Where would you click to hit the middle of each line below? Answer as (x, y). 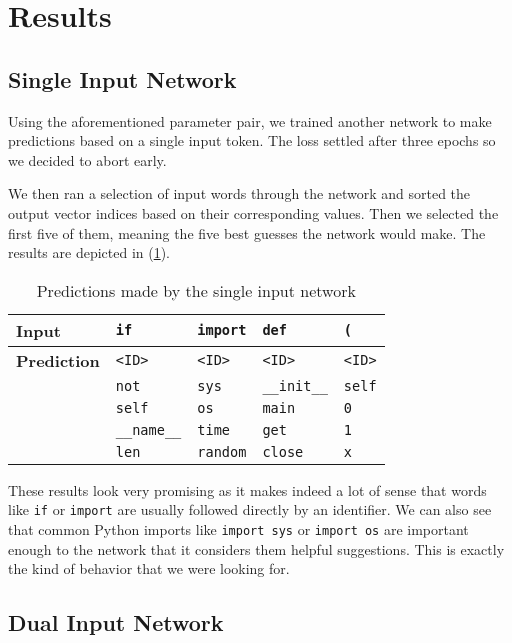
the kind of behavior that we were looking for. (149, 568)
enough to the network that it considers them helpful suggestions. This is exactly (256, 548)
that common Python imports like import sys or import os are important (238, 528)
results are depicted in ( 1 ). (89, 252)
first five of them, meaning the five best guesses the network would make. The (247, 232)
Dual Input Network (116, 622)
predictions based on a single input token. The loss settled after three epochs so (252, 140)
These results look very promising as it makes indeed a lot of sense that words (247, 489)
